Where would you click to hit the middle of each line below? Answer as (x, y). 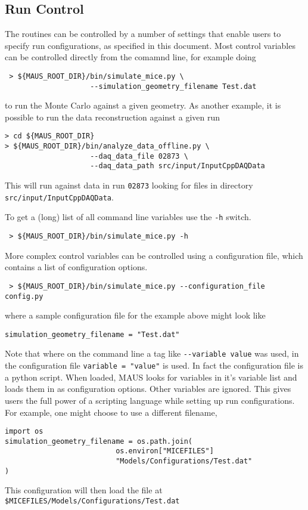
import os (24, 432)
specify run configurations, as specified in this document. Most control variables (150, 45)
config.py (24, 296)
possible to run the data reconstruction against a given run (112, 117)
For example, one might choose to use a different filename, (111, 412)
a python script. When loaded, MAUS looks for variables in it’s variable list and (151, 377)
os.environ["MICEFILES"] (165, 451)
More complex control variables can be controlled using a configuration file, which (154, 255)
